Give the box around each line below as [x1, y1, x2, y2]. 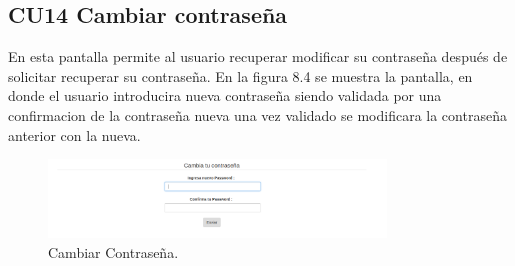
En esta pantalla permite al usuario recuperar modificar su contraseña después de [8, 46, 508, 67]
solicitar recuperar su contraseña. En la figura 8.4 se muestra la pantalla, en [8, 65, 473, 86]
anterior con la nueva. [8, 124, 141, 145]
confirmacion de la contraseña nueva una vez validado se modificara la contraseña [8, 104, 507, 125]
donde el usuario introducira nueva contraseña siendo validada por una [8, 85, 442, 106]
